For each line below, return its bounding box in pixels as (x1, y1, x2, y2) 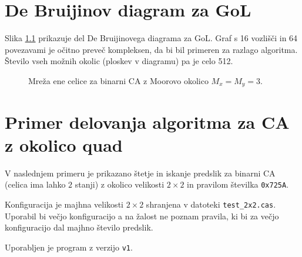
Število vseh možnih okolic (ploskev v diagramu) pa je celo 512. (5, 55, 233, 67)
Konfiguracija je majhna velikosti (5, 198, 123, 210)
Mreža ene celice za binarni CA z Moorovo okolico (28, 74, 209, 86)
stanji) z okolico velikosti (75, 178, 165, 191)
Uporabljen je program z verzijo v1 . (5, 241, 133, 253)
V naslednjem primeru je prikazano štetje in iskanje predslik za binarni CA (5, 166, 276, 179)
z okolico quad (5, 132, 123, 156)
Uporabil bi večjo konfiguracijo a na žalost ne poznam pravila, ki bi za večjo (5, 209, 279, 222)
